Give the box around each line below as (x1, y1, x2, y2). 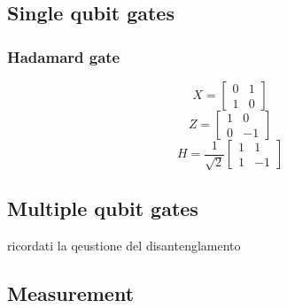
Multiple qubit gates (7, 195, 198, 222)
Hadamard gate (7, 45, 120, 67)
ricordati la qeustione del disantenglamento (7, 236, 241, 255)
